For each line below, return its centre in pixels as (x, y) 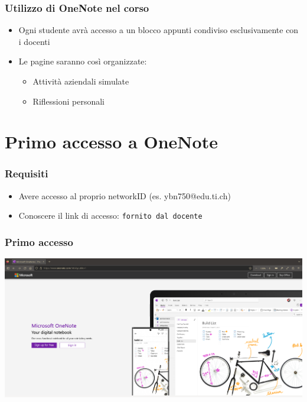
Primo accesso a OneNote (111, 142)
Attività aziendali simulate (81, 81)
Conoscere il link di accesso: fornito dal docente (110, 215)
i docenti (34, 41)
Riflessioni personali (69, 101)
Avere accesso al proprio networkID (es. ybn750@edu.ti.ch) (125, 195)
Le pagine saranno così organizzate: (83, 61)
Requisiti (27, 174)
